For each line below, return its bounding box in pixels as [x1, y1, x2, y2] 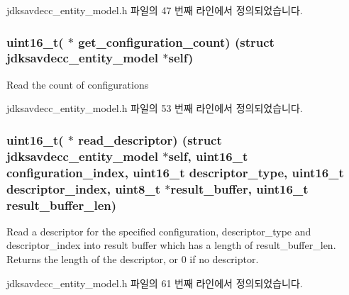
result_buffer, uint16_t [170, 179, 309, 197]
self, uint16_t [168, 147, 248, 165]
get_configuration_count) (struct [78, 33, 275, 50]
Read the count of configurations [6, 77, 149, 91]
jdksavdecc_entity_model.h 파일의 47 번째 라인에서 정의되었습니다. [6, 3, 303, 17]
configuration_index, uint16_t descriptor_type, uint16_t [6, 163, 344, 181]
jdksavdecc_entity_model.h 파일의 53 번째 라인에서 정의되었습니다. [6, 101, 303, 116]
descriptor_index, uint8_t [6, 179, 160, 197]
